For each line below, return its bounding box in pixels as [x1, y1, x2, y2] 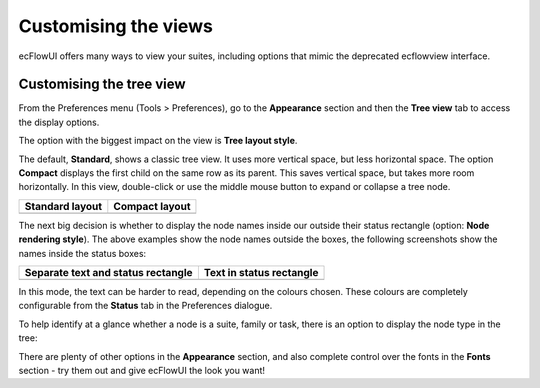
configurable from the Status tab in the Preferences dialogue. [18, 300, 273, 312]
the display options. [18, 116, 100, 128]
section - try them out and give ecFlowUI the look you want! [18, 364, 265, 376]
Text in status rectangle [203, 265, 319, 279]
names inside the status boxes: [18, 247, 147, 259]
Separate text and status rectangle [24, 265, 194, 279]
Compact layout [113, 199, 191, 213]
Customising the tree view [18, 76, 186, 93]
